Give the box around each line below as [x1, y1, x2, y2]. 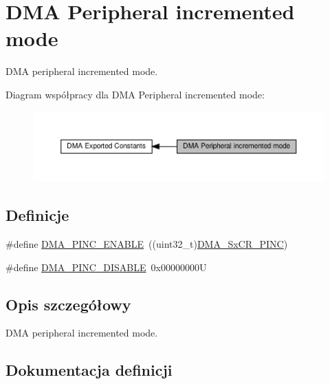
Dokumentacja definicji [5, 359, 173, 381]
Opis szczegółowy [5, 293, 131, 314]
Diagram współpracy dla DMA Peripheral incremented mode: [5, 87, 265, 101]
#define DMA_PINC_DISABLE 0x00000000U [5, 259, 207, 274]
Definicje [5, 204, 69, 226]
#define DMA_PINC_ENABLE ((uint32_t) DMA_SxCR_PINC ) [5, 236, 288, 250]
